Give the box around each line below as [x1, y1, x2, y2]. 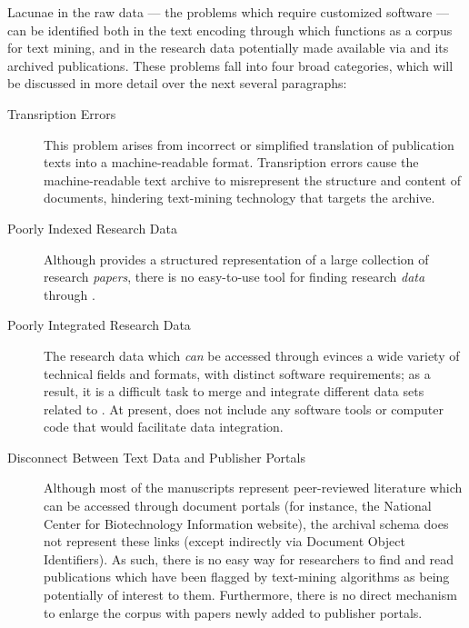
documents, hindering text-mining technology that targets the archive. [44, 188, 435, 207]
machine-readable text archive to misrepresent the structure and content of [44, 170, 461, 189]
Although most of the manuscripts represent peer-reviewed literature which [44, 478, 463, 497]
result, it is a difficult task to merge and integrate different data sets [44, 382, 424, 401]
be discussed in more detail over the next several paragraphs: [7, 74, 347, 93]
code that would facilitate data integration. [44, 417, 284, 436]
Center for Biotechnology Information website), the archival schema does [44, 513, 449, 533]
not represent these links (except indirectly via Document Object [44, 532, 405, 551]
